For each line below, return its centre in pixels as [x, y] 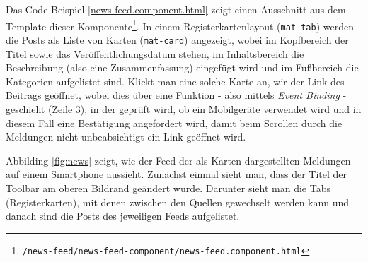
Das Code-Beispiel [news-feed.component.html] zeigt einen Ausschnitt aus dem [176, 9]
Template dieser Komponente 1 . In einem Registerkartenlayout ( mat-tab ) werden [180, 25]
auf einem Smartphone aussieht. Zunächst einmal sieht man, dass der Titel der [177, 174]
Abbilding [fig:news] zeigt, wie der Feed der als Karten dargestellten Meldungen [178, 160]
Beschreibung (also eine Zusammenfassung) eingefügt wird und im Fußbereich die [182, 67]
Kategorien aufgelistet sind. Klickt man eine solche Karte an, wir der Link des [175, 81]
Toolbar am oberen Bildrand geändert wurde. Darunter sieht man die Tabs [168, 187]
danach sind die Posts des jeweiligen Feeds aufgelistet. [123, 216]
